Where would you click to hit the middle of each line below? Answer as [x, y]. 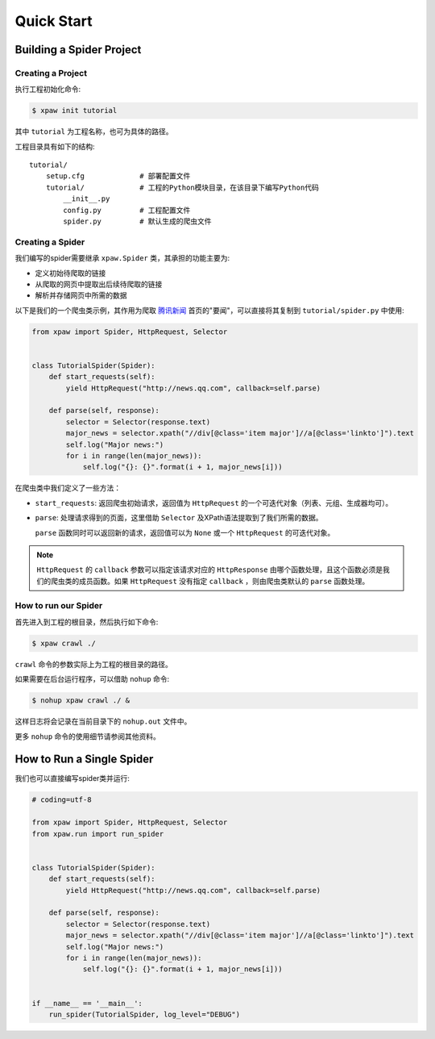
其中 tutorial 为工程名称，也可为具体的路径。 [94, 131]
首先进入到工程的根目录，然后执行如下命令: [87, 622]
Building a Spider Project [78, 50]
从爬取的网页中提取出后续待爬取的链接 [99, 284]
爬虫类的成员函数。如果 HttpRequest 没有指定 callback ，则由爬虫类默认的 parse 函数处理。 [210, 581]
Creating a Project [51, 73]
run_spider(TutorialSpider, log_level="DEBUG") [145, 1014]
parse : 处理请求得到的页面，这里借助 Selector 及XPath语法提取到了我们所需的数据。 [179, 518]
